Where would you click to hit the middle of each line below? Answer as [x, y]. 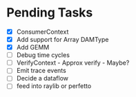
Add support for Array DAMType [62, 40]
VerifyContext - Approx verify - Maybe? [73, 63]
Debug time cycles [43, 55]
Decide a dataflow [42, 78]
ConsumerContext [42, 32]
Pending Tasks [50, 13]
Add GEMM [33, 47]
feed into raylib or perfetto [54, 86]
